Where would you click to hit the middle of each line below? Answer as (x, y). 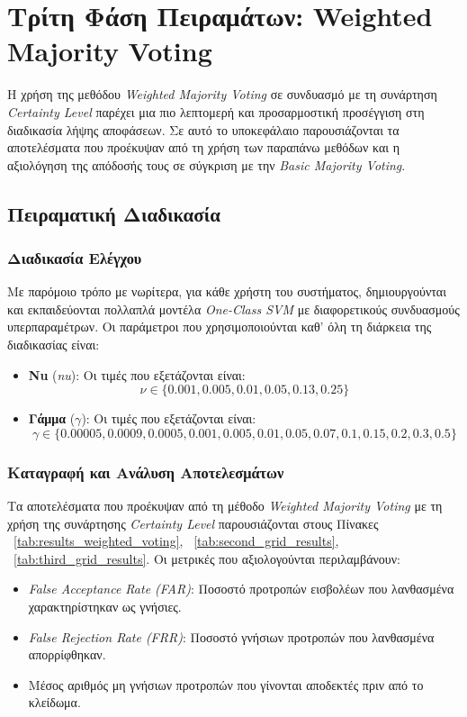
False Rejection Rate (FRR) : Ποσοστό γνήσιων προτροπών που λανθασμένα (231, 636)
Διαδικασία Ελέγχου (75, 257)
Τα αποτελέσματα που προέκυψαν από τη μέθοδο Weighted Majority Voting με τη (225, 506)
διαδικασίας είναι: (54, 345)
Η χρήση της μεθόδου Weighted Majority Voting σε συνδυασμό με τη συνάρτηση (222, 94)
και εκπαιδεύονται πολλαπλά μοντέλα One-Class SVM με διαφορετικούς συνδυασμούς (233, 309)
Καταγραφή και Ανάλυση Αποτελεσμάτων (146, 472)
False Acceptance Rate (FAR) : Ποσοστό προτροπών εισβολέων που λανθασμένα (241, 589)
